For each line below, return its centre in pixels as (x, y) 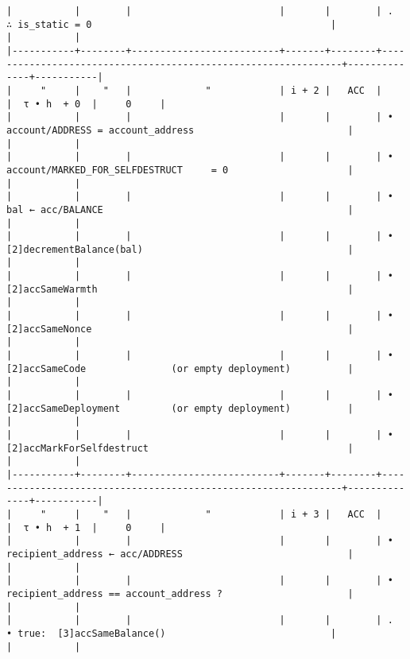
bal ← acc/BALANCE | (180, 209)
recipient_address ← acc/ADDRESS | (180, 554)
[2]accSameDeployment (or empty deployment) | (180, 408)
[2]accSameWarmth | (180, 289)
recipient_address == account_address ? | (180, 593)
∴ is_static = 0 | (172, 24)
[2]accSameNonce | (180, 329)
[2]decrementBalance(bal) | (180, 249)
